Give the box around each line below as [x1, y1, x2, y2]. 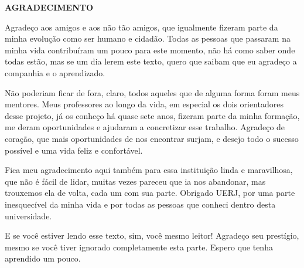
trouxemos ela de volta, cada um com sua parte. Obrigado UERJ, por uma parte [5, 186, 295, 199]
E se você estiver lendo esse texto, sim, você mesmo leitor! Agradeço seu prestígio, [5, 229, 299, 242]
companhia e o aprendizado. [5, 66, 105, 79]
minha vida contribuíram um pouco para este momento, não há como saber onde [5, 43, 295, 56]
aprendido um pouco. [5, 252, 81, 264]
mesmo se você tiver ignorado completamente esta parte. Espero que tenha [5, 240, 273, 253]
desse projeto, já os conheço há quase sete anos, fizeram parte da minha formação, [5, 109, 300, 121]
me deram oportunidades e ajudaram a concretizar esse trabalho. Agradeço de [5, 121, 285, 133]
